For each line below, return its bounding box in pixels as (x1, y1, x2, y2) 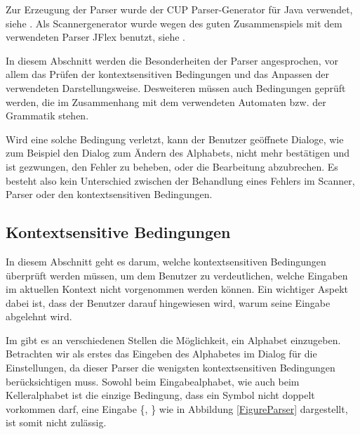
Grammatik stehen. (6, 108, 89, 123)
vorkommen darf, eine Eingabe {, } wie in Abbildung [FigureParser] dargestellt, (6, 401, 348, 416)
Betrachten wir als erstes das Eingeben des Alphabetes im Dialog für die (6, 346, 317, 361)
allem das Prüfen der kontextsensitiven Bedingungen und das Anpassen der (6, 67, 330, 81)
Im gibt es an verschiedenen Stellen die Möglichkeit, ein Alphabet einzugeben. (6, 332, 341, 347)
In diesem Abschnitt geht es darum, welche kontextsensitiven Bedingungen (6, 254, 326, 268)
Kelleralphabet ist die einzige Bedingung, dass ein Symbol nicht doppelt (6, 388, 315, 402)
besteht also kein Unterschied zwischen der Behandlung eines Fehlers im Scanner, (6, 173, 355, 188)
